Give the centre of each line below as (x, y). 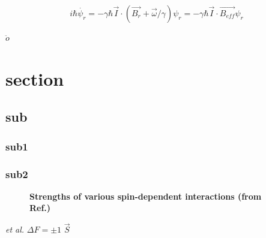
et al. (15, 229)
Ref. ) (40, 208)
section (35, 78)
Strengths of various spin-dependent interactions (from (146, 196)
